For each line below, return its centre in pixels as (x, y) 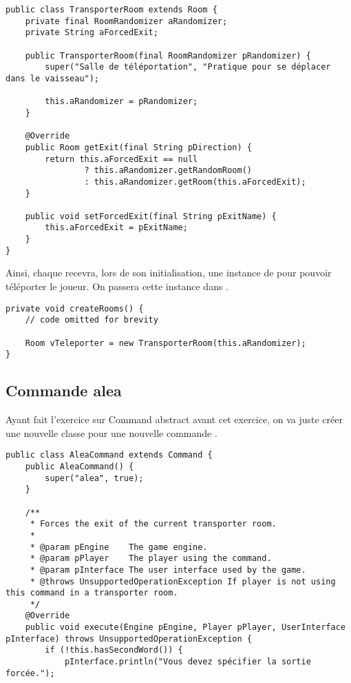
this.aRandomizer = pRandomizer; (121, 102)
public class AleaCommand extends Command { (109, 455)
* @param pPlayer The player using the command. (151, 559)
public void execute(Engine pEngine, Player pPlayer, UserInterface (185, 628)
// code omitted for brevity (92, 320)
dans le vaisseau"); (53, 78)
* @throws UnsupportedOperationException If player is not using (183, 581)
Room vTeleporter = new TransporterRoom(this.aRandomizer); (166, 343)
